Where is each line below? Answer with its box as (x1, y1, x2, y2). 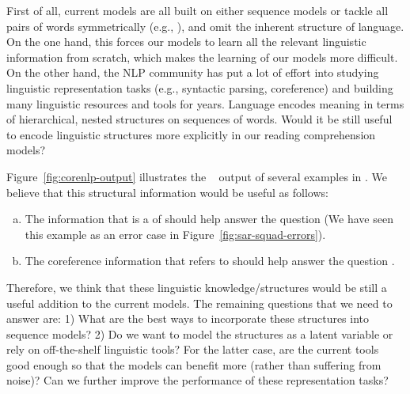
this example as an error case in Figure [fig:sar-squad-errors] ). (25, 225, 326, 242)
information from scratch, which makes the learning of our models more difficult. (6, 48, 398, 65)
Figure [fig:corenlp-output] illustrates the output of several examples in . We (6, 168, 387, 184)
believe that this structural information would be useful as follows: (6, 184, 328, 200)
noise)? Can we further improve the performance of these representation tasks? (6, 372, 389, 388)
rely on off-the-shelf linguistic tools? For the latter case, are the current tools (6, 341, 379, 358)
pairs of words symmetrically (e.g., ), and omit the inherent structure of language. (6, 17, 404, 34)
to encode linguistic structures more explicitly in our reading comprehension (6, 126, 376, 142)
